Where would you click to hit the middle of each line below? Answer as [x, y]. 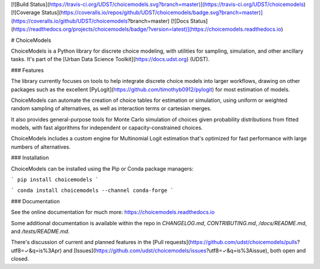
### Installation [30, 158]
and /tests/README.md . [40, 231]
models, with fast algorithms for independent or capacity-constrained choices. [107, 128]
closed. [20, 259]
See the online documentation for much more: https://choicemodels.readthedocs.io [113, 212]
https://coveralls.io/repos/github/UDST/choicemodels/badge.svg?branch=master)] [162, 12]
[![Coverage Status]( [36, 12]
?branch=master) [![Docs [158, 21]
